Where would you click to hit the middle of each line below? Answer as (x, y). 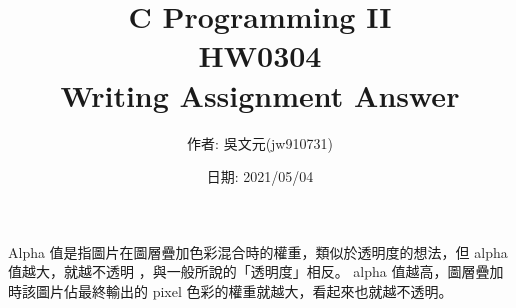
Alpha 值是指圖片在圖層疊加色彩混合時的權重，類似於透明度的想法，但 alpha (258, 251)
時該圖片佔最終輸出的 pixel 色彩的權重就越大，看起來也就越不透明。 (230, 290)
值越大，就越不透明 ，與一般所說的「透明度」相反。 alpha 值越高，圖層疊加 (256, 271)
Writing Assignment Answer (260, 94)
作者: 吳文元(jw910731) (260, 142)
